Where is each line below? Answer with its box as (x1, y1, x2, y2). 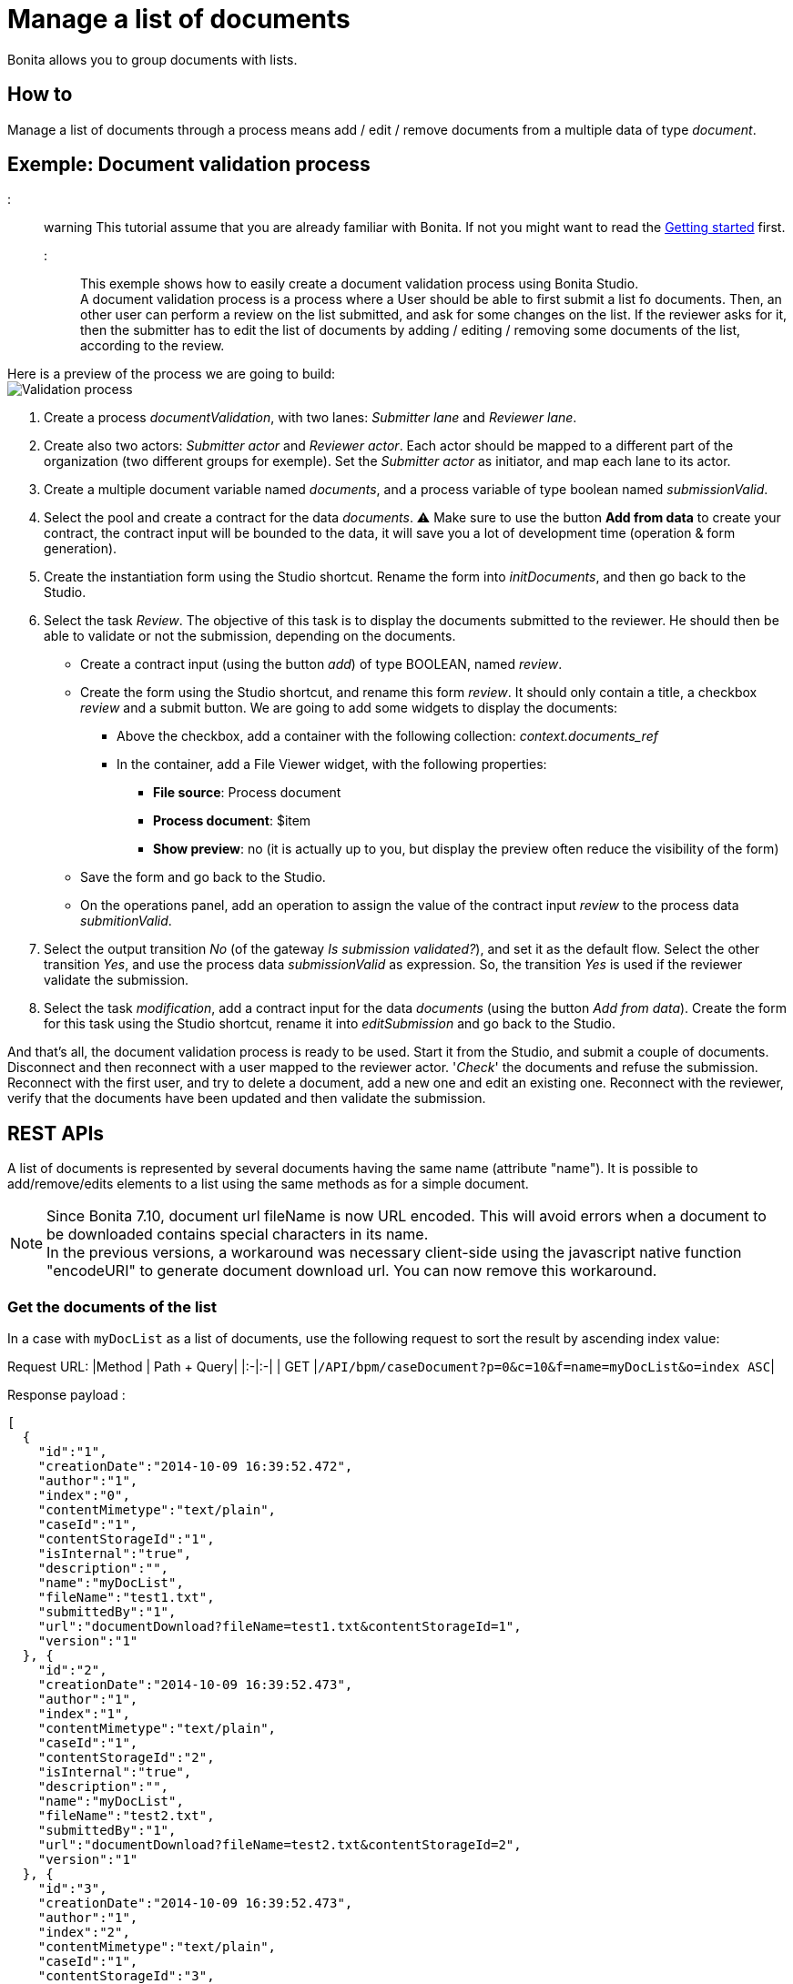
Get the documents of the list (7, 1297, 217, 1316)
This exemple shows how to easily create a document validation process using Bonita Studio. (80, 276, 639, 292)
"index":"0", (37, 1488, 130, 1503)
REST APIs (7, 1121, 105, 1145)
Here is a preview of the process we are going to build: (7, 366, 336, 382)
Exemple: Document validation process (7, 153, 371, 177)
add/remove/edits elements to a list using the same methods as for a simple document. (7, 1176, 529, 1192)
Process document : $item (153, 813, 311, 829)
